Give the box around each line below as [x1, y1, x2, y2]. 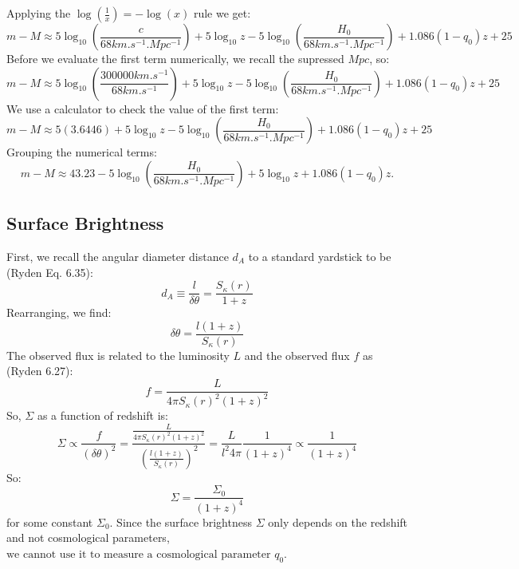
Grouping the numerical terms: [6, 144, 157, 160]
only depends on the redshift [268, 513, 408, 530]
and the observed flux [244, 346, 350, 363]
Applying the [6, 5, 71, 21]
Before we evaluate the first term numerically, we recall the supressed [6, 50, 344, 66]
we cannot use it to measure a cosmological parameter [6, 549, 271, 561]
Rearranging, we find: [6, 304, 112, 321]
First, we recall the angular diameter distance [6, 247, 229, 264]
